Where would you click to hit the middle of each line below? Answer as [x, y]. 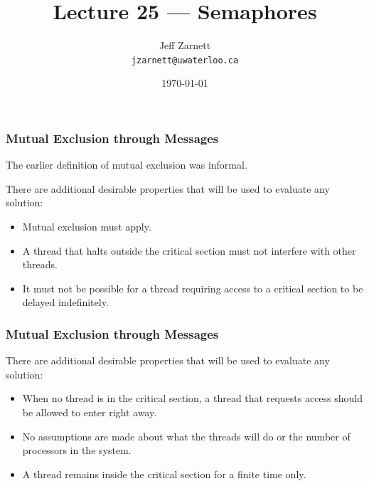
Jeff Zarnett [185, 45]
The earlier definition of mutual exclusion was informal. [127, 165]
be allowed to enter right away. [90, 412]
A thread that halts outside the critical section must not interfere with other [189, 250]
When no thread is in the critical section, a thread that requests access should [193, 398]
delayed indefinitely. [65, 302]
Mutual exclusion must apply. [87, 227]
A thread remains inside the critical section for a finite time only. [164, 474]
